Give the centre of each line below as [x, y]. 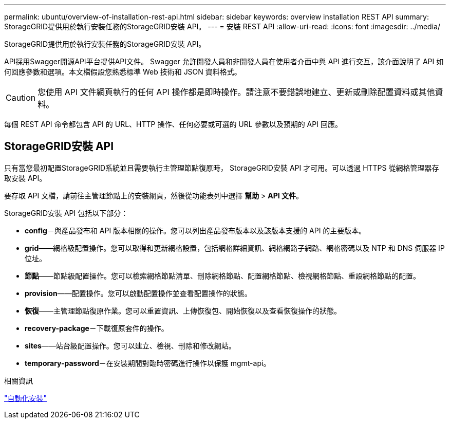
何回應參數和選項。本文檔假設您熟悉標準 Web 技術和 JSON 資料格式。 [123, 72]
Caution [21, 98]
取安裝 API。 [25, 178]
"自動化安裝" [26, 398]
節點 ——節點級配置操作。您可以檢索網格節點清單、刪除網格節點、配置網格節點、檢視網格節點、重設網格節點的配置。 [222, 275]
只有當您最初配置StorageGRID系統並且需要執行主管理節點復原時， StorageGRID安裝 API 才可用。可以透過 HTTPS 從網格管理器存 [222, 168]
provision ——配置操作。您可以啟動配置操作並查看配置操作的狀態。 [138, 293]
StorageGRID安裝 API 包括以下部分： [66, 213]
